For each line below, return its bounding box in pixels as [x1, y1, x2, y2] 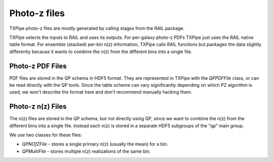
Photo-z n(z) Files [9, 102, 67, 111]
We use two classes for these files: [9, 132, 82, 138]
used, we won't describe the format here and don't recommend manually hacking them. [9, 89, 192, 95]
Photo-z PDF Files [9, 62, 67, 70]
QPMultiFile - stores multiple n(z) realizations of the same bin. [22, 148, 151, 154]
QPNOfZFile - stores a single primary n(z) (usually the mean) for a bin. [22, 141, 168, 147]
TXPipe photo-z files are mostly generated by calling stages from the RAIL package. [9, 25, 185, 31]
